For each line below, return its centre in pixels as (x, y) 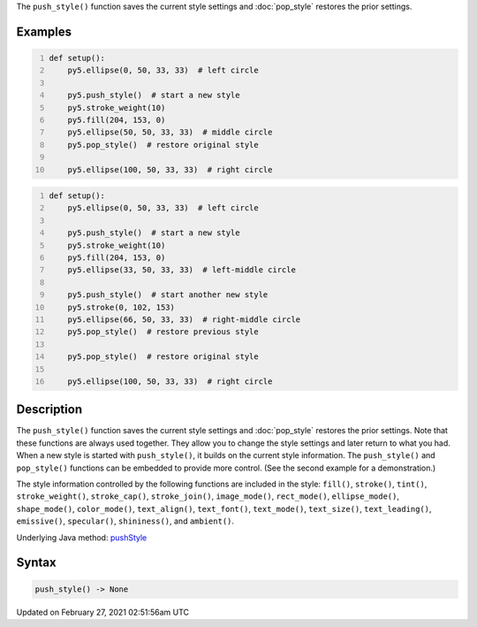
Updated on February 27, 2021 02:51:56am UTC (103, 612)
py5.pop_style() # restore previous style (163, 332)
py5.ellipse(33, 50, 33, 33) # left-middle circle (182, 270)
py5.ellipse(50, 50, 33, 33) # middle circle (170, 132)
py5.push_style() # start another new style (168, 295)
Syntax (36, 563)
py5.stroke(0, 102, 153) (121, 307)
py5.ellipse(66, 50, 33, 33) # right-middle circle (184, 320)
